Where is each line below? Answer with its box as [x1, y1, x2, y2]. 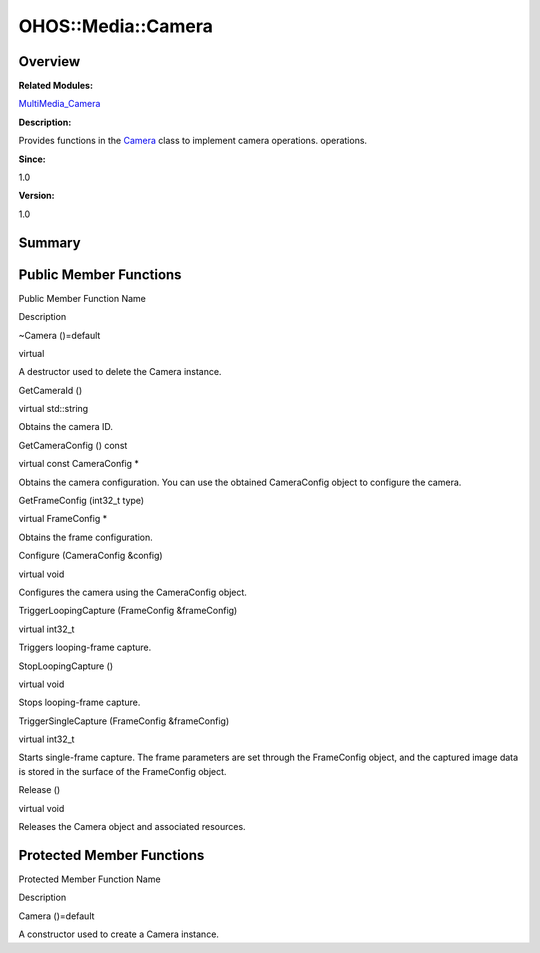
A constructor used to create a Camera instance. [18, 928, 220, 940]
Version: [18, 190, 55, 202]
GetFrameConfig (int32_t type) [18, 495, 145, 507]
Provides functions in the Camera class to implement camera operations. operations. [18, 135, 368, 147]
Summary [18, 234, 81, 251]
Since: [18, 153, 46, 165]
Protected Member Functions [18, 846, 205, 864]
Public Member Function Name [18, 292, 147, 304]
